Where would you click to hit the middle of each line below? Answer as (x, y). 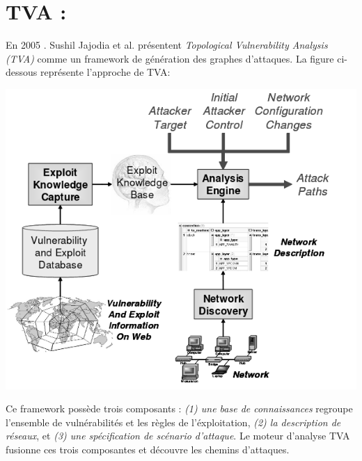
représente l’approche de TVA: (105, 72)
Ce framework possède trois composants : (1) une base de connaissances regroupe (179, 409)
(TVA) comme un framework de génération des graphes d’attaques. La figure (170, 58)
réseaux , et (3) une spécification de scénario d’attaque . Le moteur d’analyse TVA (178, 436)
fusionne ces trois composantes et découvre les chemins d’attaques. (148, 450)
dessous (22, 72)
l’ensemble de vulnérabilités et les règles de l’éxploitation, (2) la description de (173, 422)
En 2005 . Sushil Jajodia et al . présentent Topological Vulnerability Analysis (167, 45)
